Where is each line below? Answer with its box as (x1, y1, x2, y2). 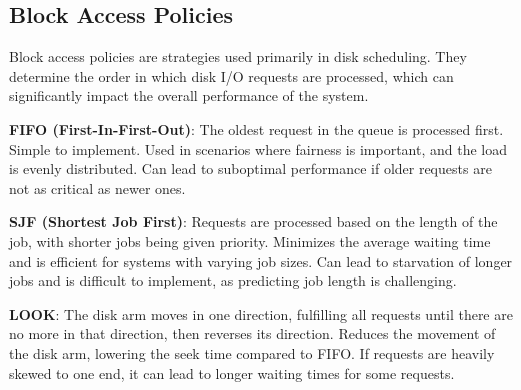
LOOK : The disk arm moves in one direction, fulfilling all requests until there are (9, 303, 513, 324)
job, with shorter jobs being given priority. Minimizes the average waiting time (9, 230, 491, 251)
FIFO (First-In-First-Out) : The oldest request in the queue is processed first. (9, 118, 504, 139)
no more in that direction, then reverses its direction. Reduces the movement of (9, 323, 496, 344)
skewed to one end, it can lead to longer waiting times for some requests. (9, 362, 455, 383)
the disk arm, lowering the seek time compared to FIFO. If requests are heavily (9, 342, 495, 363)
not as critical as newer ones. (9, 177, 186, 198)
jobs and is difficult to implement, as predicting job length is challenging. (9, 270, 457, 291)
